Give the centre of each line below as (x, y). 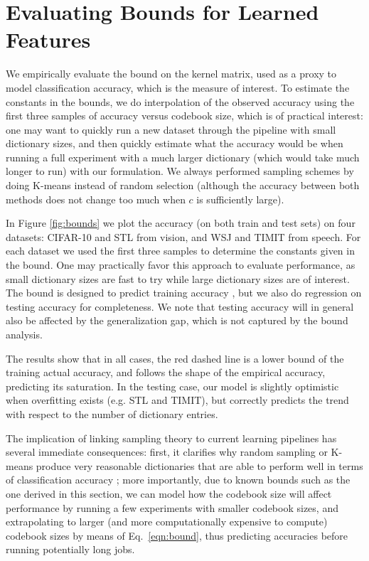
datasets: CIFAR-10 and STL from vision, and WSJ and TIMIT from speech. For (183, 236)
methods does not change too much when (96, 199)
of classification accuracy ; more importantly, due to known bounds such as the (178, 480)
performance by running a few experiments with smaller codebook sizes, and (172, 507)
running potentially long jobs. (70, 549)
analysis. (24, 334)
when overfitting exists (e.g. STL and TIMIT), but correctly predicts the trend (177, 400)
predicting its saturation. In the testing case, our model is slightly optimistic (172, 386)
